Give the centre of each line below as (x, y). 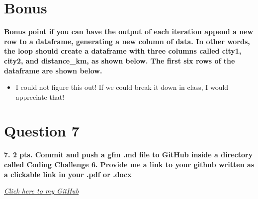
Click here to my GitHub (42, 191)
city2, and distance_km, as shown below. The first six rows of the (120, 60)
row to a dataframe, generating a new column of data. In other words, (127, 41)
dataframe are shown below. (53, 70)
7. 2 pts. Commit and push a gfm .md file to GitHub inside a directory (129, 155)
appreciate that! (40, 97)
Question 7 (42, 131)
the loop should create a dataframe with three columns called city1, (123, 51)
